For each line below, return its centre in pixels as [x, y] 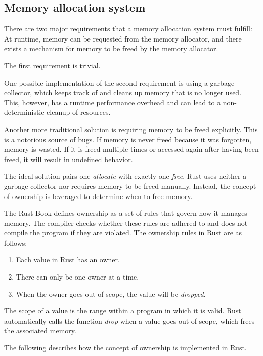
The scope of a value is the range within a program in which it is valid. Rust [123, 311]
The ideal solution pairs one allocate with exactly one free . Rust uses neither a [125, 176]
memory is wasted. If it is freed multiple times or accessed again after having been [131, 149]
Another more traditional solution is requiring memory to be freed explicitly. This [131, 129]
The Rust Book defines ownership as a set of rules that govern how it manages [126, 213]
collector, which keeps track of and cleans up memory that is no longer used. [123, 92]
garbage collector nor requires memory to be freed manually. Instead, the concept [130, 186]
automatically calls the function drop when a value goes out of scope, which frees [129, 320]
